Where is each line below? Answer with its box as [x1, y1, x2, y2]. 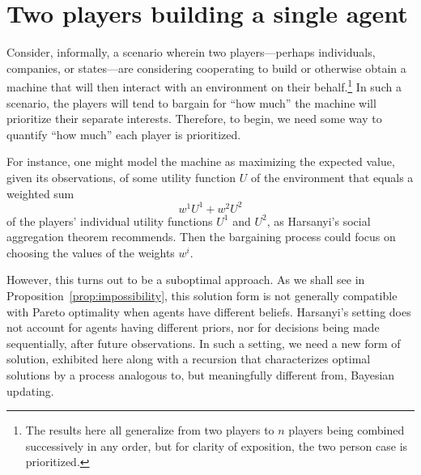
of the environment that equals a [250, 168, 414, 185]
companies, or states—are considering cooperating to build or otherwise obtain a [6, 59, 406, 76]
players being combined [288, 422, 405, 439]
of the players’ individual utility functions [6, 212, 213, 229]
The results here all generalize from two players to [25, 422, 274, 439]
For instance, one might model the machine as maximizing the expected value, [6, 153, 395, 170]
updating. [6, 382, 54, 399]
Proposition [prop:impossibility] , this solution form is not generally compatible [6, 287, 398, 303]
